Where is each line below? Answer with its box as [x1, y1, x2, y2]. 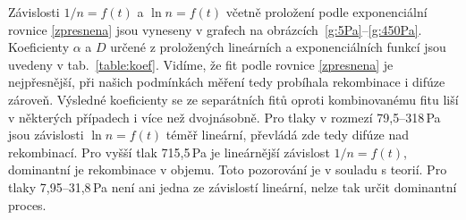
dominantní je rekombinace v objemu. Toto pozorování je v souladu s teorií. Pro [8, 160, 447, 179]
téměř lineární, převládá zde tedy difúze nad [165, 125, 410, 144]
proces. [8, 195, 47, 214]
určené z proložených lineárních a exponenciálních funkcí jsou [110, 38, 446, 56]
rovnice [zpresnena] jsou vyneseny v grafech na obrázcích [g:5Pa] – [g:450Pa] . [8, 20, 422, 38]
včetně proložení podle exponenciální [225, 3, 428, 21]
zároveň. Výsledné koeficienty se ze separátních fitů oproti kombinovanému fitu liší [8, 89, 459, 108]
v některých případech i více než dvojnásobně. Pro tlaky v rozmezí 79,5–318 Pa [8, 107, 441, 126]
